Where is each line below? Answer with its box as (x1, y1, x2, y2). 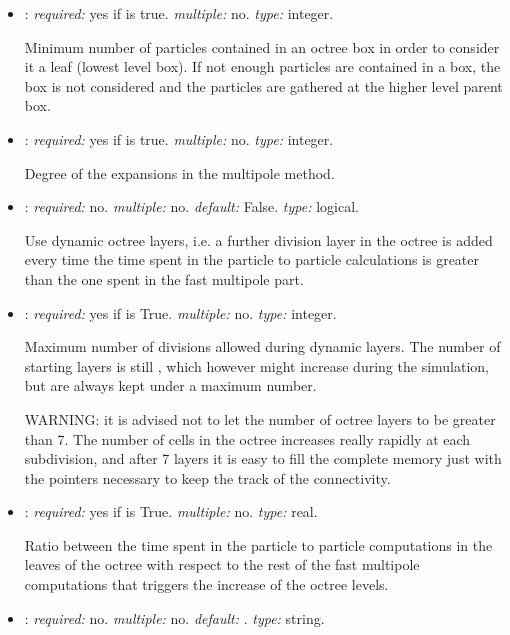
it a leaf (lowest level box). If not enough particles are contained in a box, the (24, 56, 501, 77)
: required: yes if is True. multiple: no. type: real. (24, 501, 318, 522)
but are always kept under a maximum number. (24, 375, 317, 396)
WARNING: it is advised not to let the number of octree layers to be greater (24, 408, 496, 429)
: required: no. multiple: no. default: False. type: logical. (24, 196, 359, 217)
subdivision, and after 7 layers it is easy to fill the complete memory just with (24, 448, 502, 469)
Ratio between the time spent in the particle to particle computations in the (24, 534, 493, 555)
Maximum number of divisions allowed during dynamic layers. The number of (24, 336, 501, 357)
